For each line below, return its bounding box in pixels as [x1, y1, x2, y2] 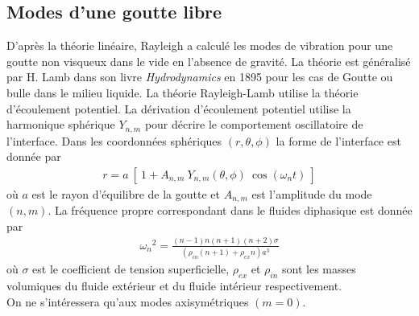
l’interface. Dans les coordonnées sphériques [6, 132, 222, 149]
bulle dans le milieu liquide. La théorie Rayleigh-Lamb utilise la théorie [6, 84, 359, 101]
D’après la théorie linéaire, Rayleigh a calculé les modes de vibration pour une [6, 37, 393, 54]
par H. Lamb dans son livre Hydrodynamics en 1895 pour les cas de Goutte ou [6, 68, 393, 85]
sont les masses [282, 261, 356, 277]
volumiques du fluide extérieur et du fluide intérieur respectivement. [6, 277, 342, 293]
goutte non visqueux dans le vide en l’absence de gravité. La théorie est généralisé [6, 52, 411, 69]
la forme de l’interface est [276, 132, 401, 149]
